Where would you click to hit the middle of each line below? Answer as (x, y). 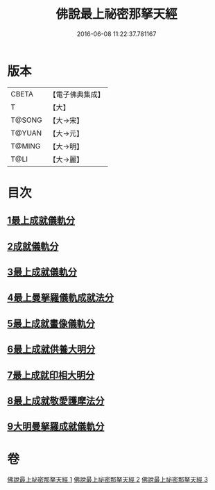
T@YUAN (26, 133)
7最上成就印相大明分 (51, 375)
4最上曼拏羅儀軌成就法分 (61, 298)
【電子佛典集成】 (77, 94)
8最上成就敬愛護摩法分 (56, 401)
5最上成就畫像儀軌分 (51, 323)
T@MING (26, 146)
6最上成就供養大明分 (51, 349)
